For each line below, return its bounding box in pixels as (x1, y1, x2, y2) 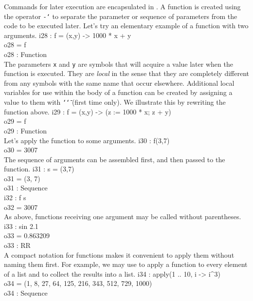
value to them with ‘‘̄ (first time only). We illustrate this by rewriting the (4, 97, 226, 107)
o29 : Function (4, 125, 47, 135)
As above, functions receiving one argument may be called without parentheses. (4, 211, 241, 222)
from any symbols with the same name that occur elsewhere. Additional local (4, 77, 235, 88)
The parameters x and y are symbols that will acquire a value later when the (4, 58, 233, 69)
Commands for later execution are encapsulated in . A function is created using (4, 1, 241, 11)
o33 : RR (4, 240, 31, 250)
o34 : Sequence (4, 288, 48, 298)
